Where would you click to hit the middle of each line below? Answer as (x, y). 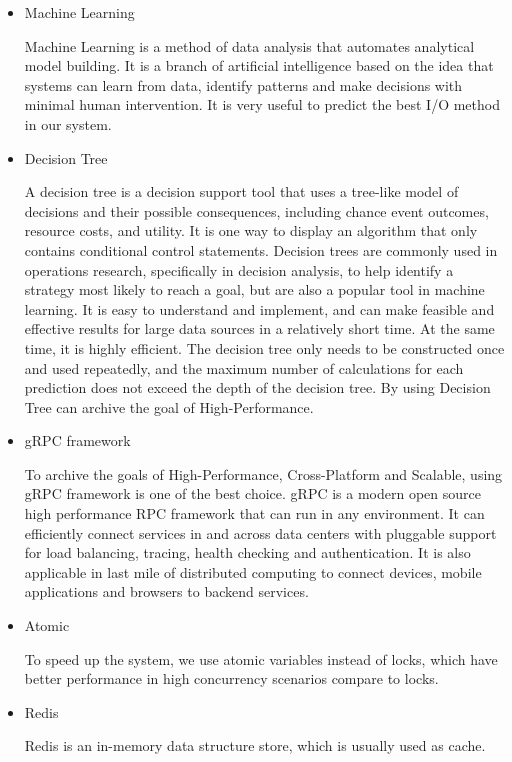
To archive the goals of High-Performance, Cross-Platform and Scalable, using (263, 473)
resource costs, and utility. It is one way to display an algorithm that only (251, 230)
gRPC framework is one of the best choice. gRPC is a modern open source (252, 493)
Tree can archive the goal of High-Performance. (169, 406)
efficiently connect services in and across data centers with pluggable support (260, 532)
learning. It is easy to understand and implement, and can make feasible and (259, 308)
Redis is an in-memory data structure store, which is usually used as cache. (255, 745)
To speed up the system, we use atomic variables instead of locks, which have (261, 658)
